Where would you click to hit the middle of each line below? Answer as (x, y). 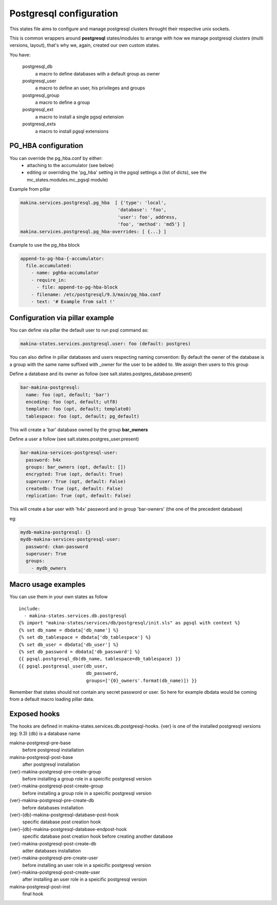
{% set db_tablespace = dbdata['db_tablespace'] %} (85, 638)
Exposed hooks (35, 714)
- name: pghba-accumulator (65, 273)
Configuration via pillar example (62, 318)
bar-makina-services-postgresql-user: (69, 453)
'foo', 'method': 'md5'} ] (152, 224)
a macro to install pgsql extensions (72, 131)
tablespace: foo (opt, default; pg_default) (83, 416)
